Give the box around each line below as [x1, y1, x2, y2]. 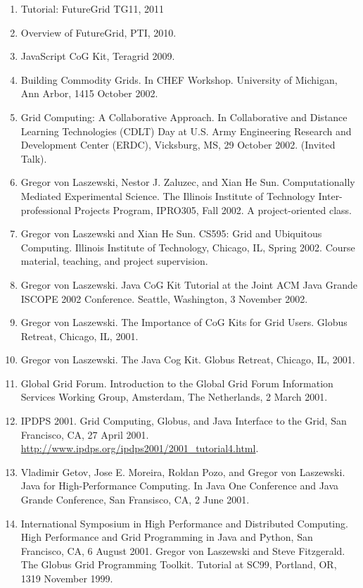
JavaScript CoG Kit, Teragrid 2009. [20, 49, 175, 63]
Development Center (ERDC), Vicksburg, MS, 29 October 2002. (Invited [20, 137, 336, 152]
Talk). [20, 151, 47, 165]
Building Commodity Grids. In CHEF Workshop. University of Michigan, [20, 72, 338, 87]
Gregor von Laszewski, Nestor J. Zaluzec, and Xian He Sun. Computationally [20, 175, 355, 189]
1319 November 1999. [20, 571, 113, 585]
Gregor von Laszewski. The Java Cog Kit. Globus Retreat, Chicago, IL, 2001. [20, 352, 355, 367]
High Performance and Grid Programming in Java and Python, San [20, 530, 313, 544]
